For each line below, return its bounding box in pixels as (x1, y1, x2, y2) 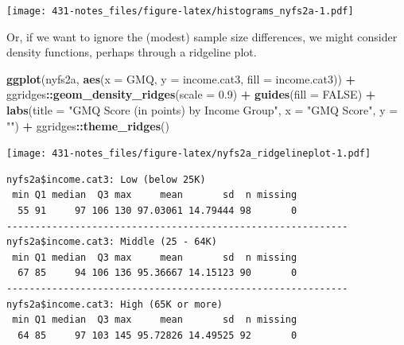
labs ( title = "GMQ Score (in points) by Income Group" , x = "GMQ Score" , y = (6, 102, 398, 118)
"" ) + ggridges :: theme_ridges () (6, 117, 169, 134)
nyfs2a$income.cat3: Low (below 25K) (6, 173, 206, 185)
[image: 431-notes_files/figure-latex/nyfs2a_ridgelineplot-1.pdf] (6, 148, 371, 160)
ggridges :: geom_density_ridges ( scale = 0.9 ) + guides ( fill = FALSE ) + (6, 86, 376, 103)
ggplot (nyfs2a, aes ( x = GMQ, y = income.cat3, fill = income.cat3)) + (6, 70, 356, 87)
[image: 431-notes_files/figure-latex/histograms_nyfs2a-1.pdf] (6, 6, 354, 17)
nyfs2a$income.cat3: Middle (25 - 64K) (6, 236, 217, 248)
